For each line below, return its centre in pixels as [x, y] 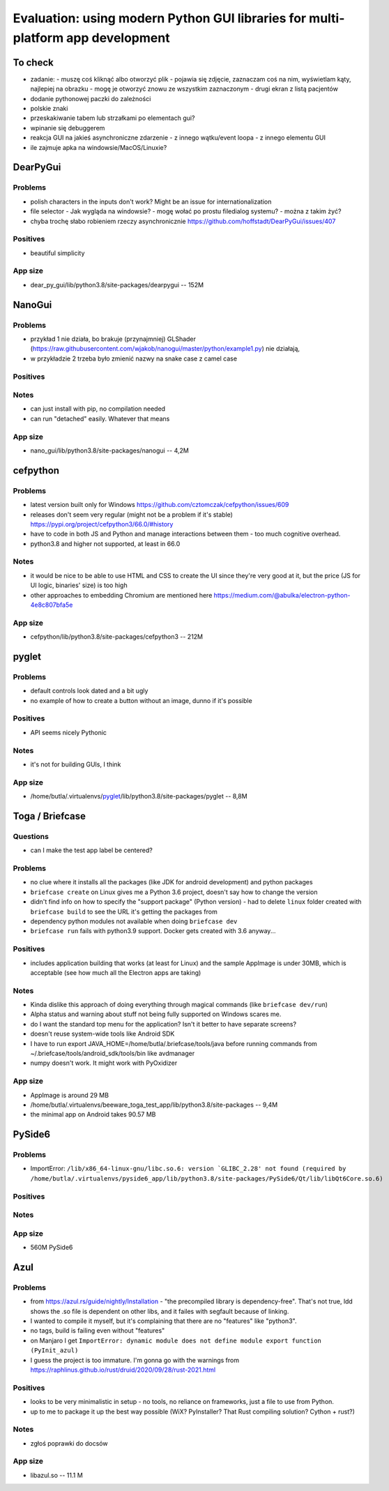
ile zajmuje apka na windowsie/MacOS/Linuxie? [99, 147]
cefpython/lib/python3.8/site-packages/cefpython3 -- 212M [117, 637]
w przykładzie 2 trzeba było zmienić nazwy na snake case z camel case [134, 358]
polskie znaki [49, 109]
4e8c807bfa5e [52, 605]
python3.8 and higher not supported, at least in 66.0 [105, 543]
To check [33, 62]
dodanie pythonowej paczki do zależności [91, 98]
